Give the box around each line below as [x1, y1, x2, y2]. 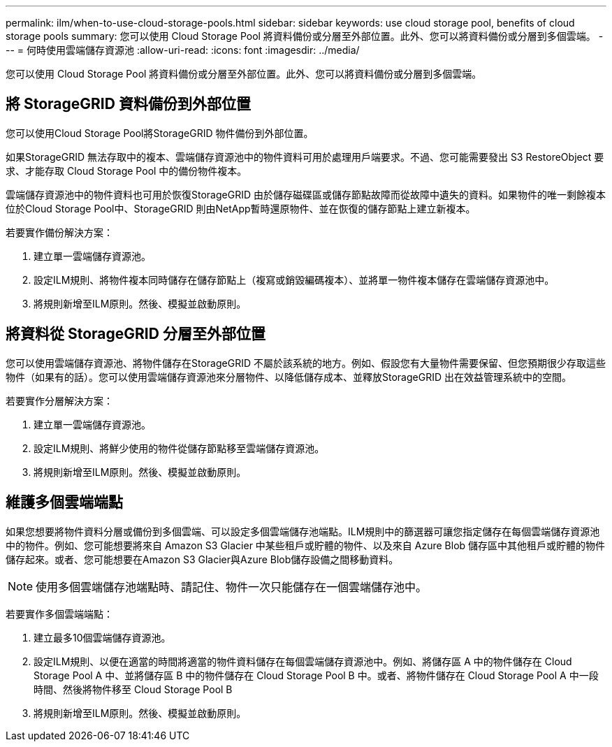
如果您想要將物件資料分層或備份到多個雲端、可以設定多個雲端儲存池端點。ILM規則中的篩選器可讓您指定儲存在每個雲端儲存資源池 [6, 525, 600, 537]
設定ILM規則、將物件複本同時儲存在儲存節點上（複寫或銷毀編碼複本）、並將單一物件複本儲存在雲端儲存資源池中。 [34, 273, 555, 286]
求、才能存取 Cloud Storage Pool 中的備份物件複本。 [6, 164, 247, 177]
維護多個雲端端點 [6, 493, 123, 512]
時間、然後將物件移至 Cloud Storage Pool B [34, 683, 233, 695]
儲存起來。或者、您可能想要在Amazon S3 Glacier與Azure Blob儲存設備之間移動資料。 [6, 553, 399, 565]
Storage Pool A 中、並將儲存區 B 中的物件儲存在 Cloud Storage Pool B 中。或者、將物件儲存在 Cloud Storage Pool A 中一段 [34, 669, 599, 681]
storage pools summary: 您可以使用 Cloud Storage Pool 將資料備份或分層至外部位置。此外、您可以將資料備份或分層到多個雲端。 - [6, 30, 604, 42]
